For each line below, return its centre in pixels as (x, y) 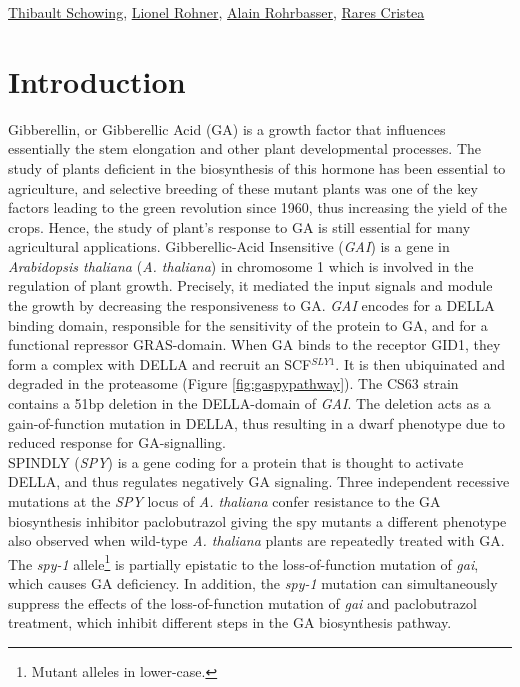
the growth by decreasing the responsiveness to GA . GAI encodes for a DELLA (251, 305)
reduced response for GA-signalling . (117, 442)
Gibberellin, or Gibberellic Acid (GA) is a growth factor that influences (227, 128)
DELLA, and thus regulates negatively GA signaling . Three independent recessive (259, 481)
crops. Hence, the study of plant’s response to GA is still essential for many (239, 226)
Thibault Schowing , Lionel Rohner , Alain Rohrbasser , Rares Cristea (216, 12)
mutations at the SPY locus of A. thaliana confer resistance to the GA (224, 501)
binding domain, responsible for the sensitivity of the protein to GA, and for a (248, 324)
